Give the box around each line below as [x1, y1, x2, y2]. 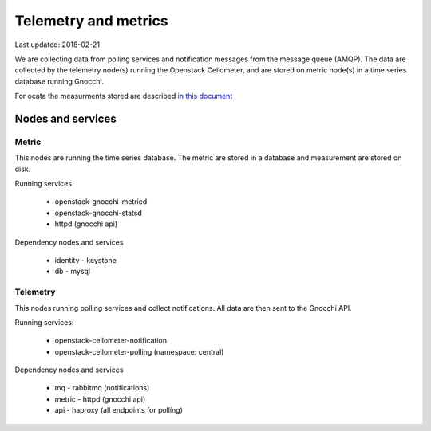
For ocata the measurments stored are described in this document [14, 92, 233, 101]
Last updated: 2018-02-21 [14, 40, 100, 49]
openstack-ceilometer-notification [54, 335, 168, 346]
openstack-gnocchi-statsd [54, 208, 143, 217]
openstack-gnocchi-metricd [54, 197, 148, 206]
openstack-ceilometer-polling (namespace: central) [54, 347, 224, 356]
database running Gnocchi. [14, 76, 105, 86]
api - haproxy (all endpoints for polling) [54, 406, 183, 415]
